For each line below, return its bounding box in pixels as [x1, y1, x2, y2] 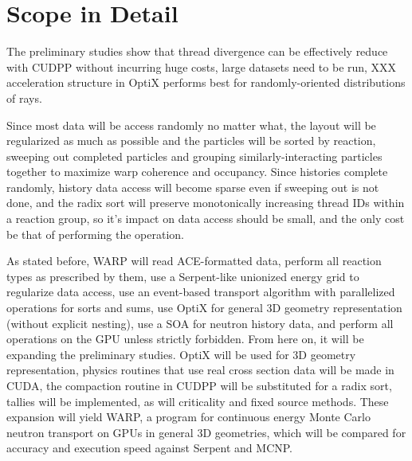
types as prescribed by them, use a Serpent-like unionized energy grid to [6, 268, 359, 284]
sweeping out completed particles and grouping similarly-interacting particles [6, 147, 383, 164]
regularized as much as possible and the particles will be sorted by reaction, [6, 132, 376, 149]
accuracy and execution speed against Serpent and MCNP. [6, 440, 293, 456]
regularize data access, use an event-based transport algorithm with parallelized [6, 283, 395, 300]
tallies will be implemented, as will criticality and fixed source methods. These [6, 393, 389, 409]
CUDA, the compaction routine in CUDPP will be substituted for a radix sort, [6, 377, 392, 393]
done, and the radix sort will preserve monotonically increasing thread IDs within [6, 194, 405, 211]
